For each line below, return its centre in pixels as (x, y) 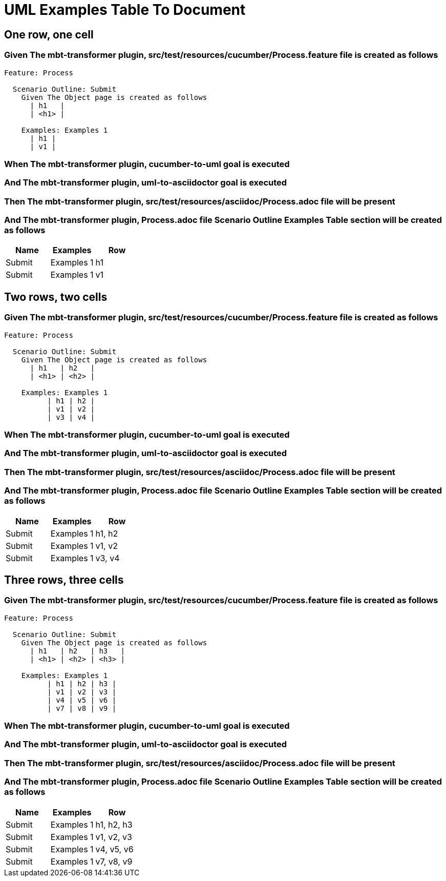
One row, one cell (49, 34)
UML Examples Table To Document (125, 10)
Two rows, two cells (56, 297)
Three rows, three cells (64, 580)
